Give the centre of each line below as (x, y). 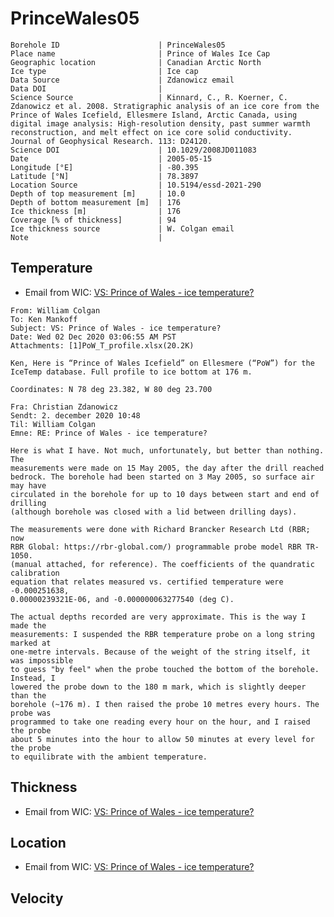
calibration (35, 573)
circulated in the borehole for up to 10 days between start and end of (165, 494)
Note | (86, 237)
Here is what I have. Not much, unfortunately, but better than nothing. (167, 450)
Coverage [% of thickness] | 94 (93, 220)
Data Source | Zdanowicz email (122, 80)
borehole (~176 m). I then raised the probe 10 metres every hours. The (165, 704)
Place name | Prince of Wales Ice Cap (140, 53)
